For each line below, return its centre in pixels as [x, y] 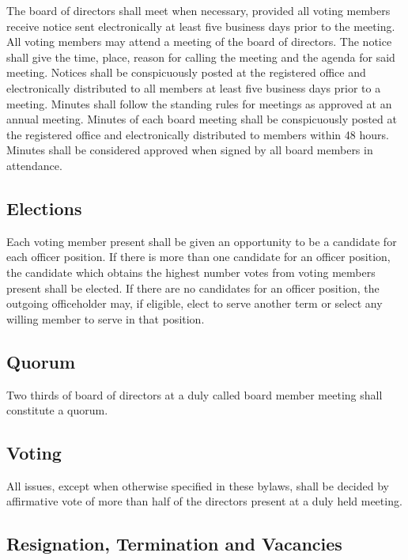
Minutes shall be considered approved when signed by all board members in [190, 150]
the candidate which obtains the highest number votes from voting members [191, 272]
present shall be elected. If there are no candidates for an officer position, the [193, 288]
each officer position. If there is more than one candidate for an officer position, [198, 257]
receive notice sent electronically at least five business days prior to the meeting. [201, 26]
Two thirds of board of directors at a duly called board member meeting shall [195, 394]
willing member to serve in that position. [106, 318]
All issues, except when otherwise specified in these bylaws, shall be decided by [198, 485]
